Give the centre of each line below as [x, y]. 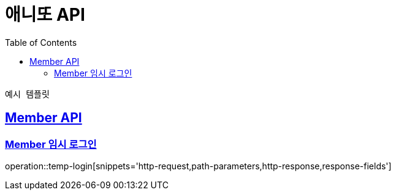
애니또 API [45, 15]
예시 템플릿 [27, 94]
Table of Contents [41, 42]
